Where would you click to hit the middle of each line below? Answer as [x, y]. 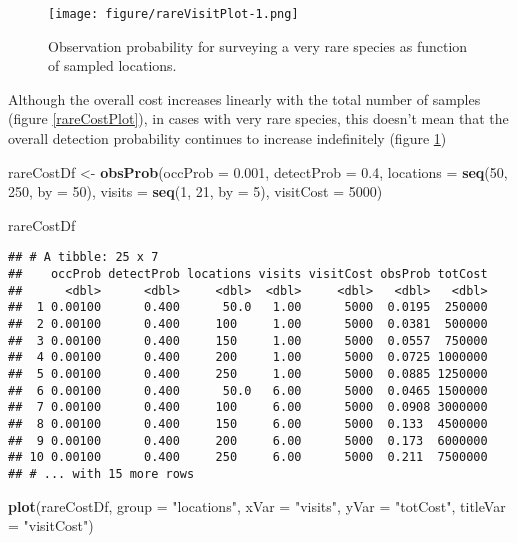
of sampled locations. [112, 65]
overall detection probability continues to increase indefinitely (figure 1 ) [227, 138]
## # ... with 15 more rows [101, 473]
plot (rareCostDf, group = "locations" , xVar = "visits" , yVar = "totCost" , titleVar [257, 505]
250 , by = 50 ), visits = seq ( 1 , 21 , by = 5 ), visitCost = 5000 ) [195, 191]
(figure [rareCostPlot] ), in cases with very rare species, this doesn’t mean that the [258, 118]
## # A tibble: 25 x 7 [83, 257]
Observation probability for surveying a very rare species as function [258, 45]
